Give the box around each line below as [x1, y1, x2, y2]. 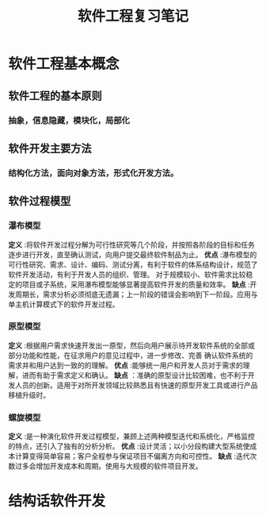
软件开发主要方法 [8, 141, 92, 155]
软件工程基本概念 [8, 55, 120, 73]
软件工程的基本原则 [8, 89, 102, 102]
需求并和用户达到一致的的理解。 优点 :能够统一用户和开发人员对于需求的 [8, 360, 243, 370]
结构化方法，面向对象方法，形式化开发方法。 [8, 168, 179, 179]
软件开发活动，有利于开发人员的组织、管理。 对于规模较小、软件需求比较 [8, 269, 246, 279]
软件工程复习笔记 [77, 7, 188, 25]
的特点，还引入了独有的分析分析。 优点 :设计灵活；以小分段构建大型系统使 [8, 441, 250, 451]
